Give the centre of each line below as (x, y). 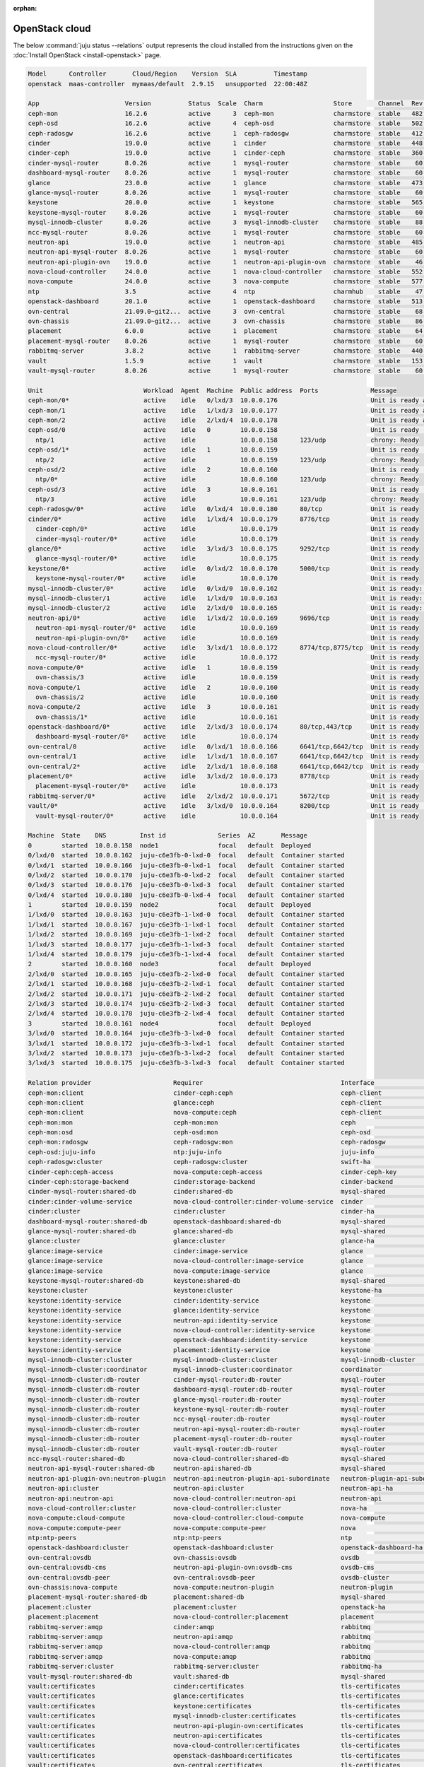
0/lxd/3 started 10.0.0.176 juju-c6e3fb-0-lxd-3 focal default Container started (187, 885)
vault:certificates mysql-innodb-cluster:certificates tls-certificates (214, 1716)
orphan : (25, 8)
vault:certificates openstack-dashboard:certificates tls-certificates (214, 1755)
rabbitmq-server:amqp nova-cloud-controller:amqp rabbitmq (199, 1646)
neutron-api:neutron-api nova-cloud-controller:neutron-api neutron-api (205, 1498)
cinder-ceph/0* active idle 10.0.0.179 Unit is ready (228, 529)
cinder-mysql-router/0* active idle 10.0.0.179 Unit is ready (228, 539)
